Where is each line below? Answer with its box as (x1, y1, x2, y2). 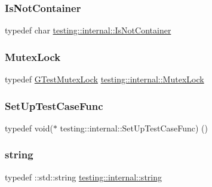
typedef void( (5, 121, 53, 134)
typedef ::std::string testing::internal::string (5, 170, 162, 183)
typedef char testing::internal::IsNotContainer (5, 24, 171, 36)
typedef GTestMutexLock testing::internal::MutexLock (5, 73, 204, 85)
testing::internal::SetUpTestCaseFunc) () (60, 121, 208, 134)
